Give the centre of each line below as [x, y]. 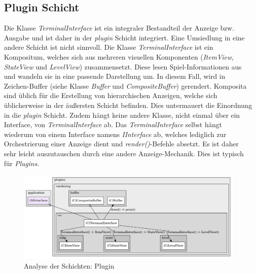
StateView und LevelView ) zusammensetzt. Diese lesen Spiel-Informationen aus [123, 66]
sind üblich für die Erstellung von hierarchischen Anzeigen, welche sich [111, 95]
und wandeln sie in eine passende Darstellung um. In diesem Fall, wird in [115, 76]
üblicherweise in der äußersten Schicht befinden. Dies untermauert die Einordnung [128, 105]
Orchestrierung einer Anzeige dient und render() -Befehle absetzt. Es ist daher [121, 144]
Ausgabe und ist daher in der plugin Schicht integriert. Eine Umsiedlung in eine [124, 37]
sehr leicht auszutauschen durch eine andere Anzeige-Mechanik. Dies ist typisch [124, 153]
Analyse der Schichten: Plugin [69, 265]
